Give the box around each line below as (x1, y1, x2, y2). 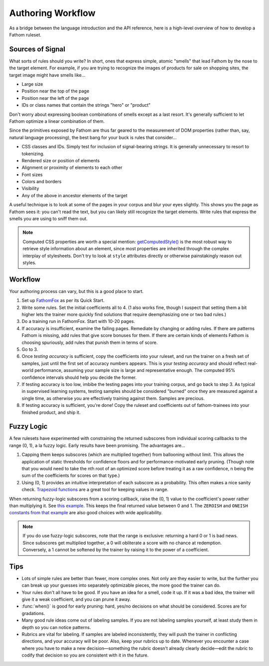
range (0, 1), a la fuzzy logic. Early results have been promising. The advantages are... (9, 442, 185, 448)
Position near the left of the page (21, 95, 89, 101)
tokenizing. (21, 150, 45, 157)
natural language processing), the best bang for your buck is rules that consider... (9, 134, 177, 140)
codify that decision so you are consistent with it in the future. (21, 652, 149, 659)
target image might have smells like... (9, 72, 86, 78)
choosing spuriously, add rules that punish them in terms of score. (21, 339, 158, 345)
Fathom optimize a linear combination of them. (9, 118, 105, 124)
